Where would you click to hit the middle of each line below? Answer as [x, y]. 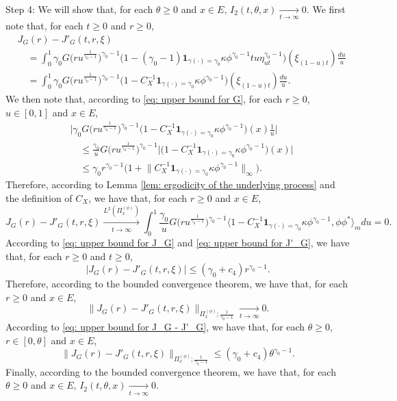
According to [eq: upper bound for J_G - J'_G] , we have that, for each [155, 326]
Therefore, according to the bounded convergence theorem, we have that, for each [177, 284]
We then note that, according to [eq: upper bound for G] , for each [144, 99]
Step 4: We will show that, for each [79, 9]
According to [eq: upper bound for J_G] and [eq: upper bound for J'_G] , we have [178, 243]
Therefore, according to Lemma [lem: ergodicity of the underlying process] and [170, 184]
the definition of [39, 197]
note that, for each [44, 26]
